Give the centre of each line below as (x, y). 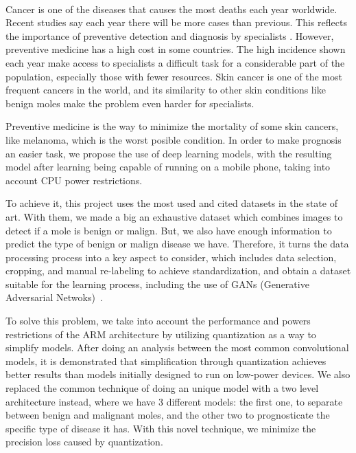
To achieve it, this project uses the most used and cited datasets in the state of (171, 203)
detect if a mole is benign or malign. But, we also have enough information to (169, 230)
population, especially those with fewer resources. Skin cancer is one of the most (174, 76)
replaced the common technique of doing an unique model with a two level (162, 388)
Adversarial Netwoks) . (54, 297)
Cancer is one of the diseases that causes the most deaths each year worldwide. (171, 9)
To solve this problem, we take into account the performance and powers (158, 321)
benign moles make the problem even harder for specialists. (130, 103)
